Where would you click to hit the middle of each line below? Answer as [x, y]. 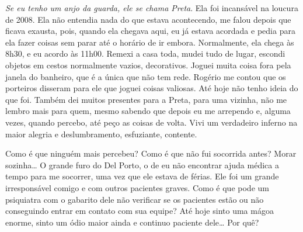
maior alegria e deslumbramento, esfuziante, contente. [101, 134]
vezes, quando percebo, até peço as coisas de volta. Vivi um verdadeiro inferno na [151, 122]
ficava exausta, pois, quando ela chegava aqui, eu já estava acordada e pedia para [150, 31]
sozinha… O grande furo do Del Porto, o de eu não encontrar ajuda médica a [142, 165]
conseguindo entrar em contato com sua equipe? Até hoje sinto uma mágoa [140, 211]
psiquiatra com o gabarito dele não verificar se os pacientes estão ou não [135, 199]
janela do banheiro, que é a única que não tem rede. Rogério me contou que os [146, 76]
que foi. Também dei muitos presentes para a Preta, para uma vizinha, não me [146, 99]
